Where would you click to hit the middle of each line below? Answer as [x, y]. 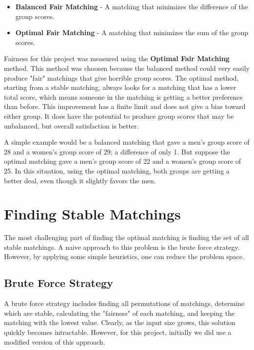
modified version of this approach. [55, 341]
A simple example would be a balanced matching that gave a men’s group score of [127, 142]
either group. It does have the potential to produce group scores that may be [119, 116]
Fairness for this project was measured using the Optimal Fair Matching [117, 58]
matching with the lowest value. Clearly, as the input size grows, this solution [120, 322]
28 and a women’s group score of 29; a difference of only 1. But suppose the [117, 151]
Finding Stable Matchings [92, 214]
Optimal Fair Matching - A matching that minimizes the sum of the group [132, 33]
